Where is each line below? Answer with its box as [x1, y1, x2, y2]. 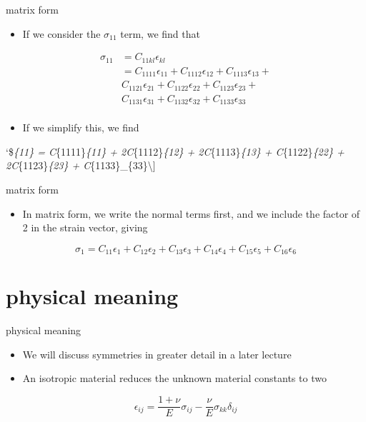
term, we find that [120, 26, 200, 41]
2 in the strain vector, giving [22, 220, 148, 235]
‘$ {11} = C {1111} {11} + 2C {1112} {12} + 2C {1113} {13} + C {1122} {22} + [6, 144, 345, 159]
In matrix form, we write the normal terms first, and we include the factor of [22, 206, 360, 221]
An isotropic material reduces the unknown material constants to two [22, 371, 327, 386]
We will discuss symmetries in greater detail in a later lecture [22, 346, 292, 361]
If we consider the [22, 26, 101, 41]
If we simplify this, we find [22, 120, 139, 135]
